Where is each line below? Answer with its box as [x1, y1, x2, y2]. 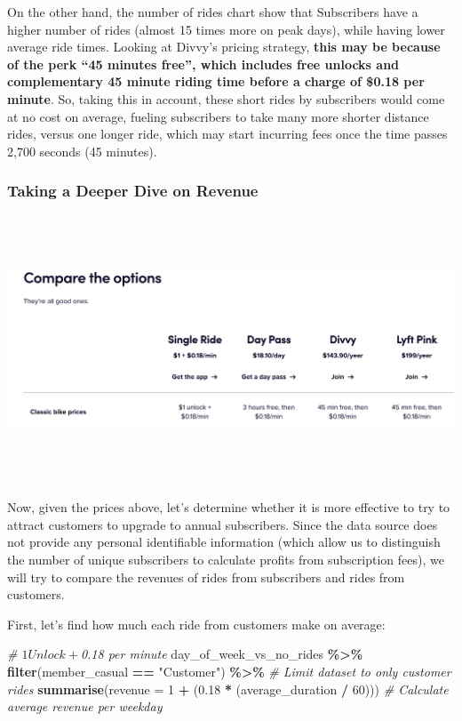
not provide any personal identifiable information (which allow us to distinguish [7, 533, 441, 551]
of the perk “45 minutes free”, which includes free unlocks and [7, 54, 400, 73]
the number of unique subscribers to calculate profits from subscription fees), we [7, 549, 444, 568]
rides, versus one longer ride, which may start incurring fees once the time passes [7, 124, 448, 143]
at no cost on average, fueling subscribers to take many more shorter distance [7, 107, 429, 125]
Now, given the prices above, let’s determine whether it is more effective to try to [7, 498, 450, 517]
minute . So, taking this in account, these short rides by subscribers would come [7, 89, 445, 108]
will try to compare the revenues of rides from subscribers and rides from [7, 567, 405, 586]
